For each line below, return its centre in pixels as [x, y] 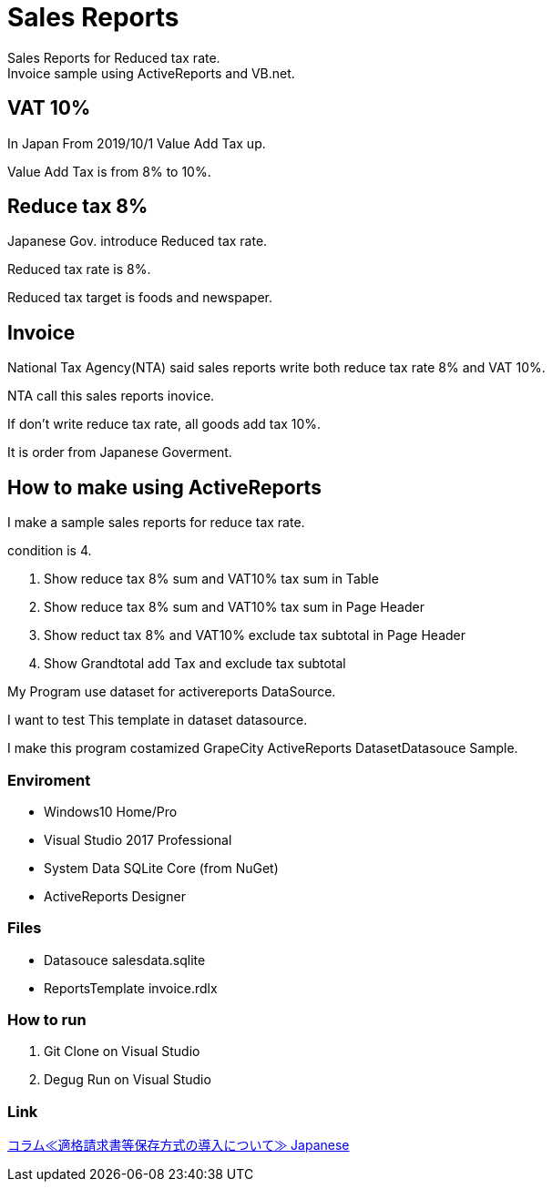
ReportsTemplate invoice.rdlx [131, 988]
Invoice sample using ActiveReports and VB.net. [151, 73]
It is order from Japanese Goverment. [120, 452]
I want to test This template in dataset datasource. [158, 720]
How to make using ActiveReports [164, 487]
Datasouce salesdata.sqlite [125, 960]
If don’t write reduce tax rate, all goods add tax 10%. [164, 424]
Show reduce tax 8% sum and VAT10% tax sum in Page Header [234, 607]
